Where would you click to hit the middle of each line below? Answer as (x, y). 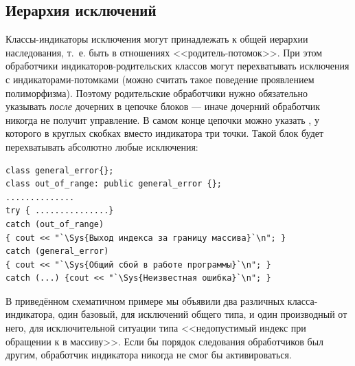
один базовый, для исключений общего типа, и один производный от (203, 314)
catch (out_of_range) (55, 224)
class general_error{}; (60, 170)
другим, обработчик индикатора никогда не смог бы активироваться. (149, 355)
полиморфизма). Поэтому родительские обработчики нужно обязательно (157, 93)
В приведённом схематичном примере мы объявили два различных (145, 300)
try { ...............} (60, 211)
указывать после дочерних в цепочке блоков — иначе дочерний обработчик (163, 106)
